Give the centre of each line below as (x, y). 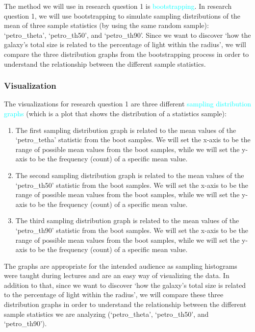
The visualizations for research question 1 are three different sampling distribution (127, 104)
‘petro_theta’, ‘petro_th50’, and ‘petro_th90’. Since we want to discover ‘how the (127, 35)
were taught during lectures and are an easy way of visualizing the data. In (117, 275)
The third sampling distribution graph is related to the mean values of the (127, 220)
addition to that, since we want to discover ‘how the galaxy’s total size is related (125, 285)
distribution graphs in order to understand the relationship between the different (125, 304)
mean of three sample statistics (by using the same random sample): (106, 25)
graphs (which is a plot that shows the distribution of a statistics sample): (115, 113)
